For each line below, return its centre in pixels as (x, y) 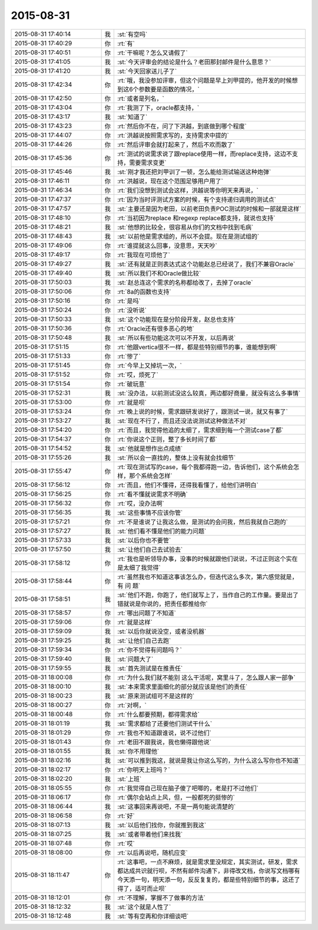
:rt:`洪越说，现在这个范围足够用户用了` (170, 181)
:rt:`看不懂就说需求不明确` (152, 494)
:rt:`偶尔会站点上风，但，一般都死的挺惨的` (176, 797)
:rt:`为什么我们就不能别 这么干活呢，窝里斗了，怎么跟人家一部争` (206, 677)
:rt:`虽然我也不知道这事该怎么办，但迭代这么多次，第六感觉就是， (207, 577)
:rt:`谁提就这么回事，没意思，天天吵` (167, 245)
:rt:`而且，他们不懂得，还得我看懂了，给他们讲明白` (188, 485)
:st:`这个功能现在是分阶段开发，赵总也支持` (176, 319)
